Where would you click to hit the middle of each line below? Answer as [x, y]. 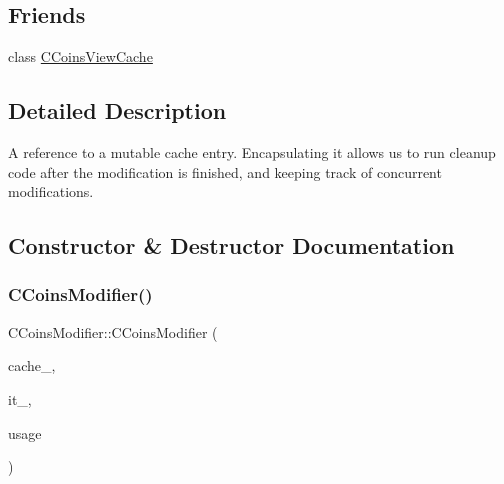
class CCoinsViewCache [80, 56]
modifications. [51, 191]
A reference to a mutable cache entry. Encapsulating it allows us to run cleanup [252, 152]
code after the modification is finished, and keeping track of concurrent [225, 171]
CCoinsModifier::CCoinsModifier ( [113, 331]
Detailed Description [117, 110]
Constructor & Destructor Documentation [231, 245]
